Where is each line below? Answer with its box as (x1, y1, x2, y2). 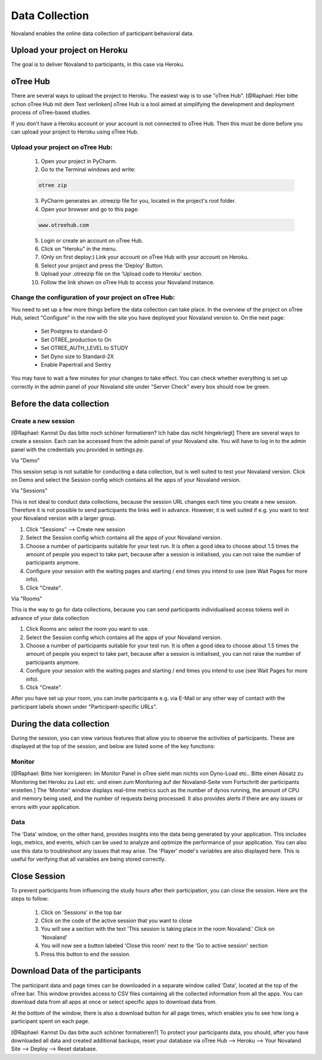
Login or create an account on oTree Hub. (41, 237, 143, 244)
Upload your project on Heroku (11, 45, 128, 55)
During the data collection (11, 718, 110, 729)
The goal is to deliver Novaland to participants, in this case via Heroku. (11, 61, 185, 68)
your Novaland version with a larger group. (11, 514, 116, 522)
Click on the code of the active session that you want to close (41, 917, 193, 924)
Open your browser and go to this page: (41, 206, 140, 213)
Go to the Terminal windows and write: (41, 166, 136, 173)
